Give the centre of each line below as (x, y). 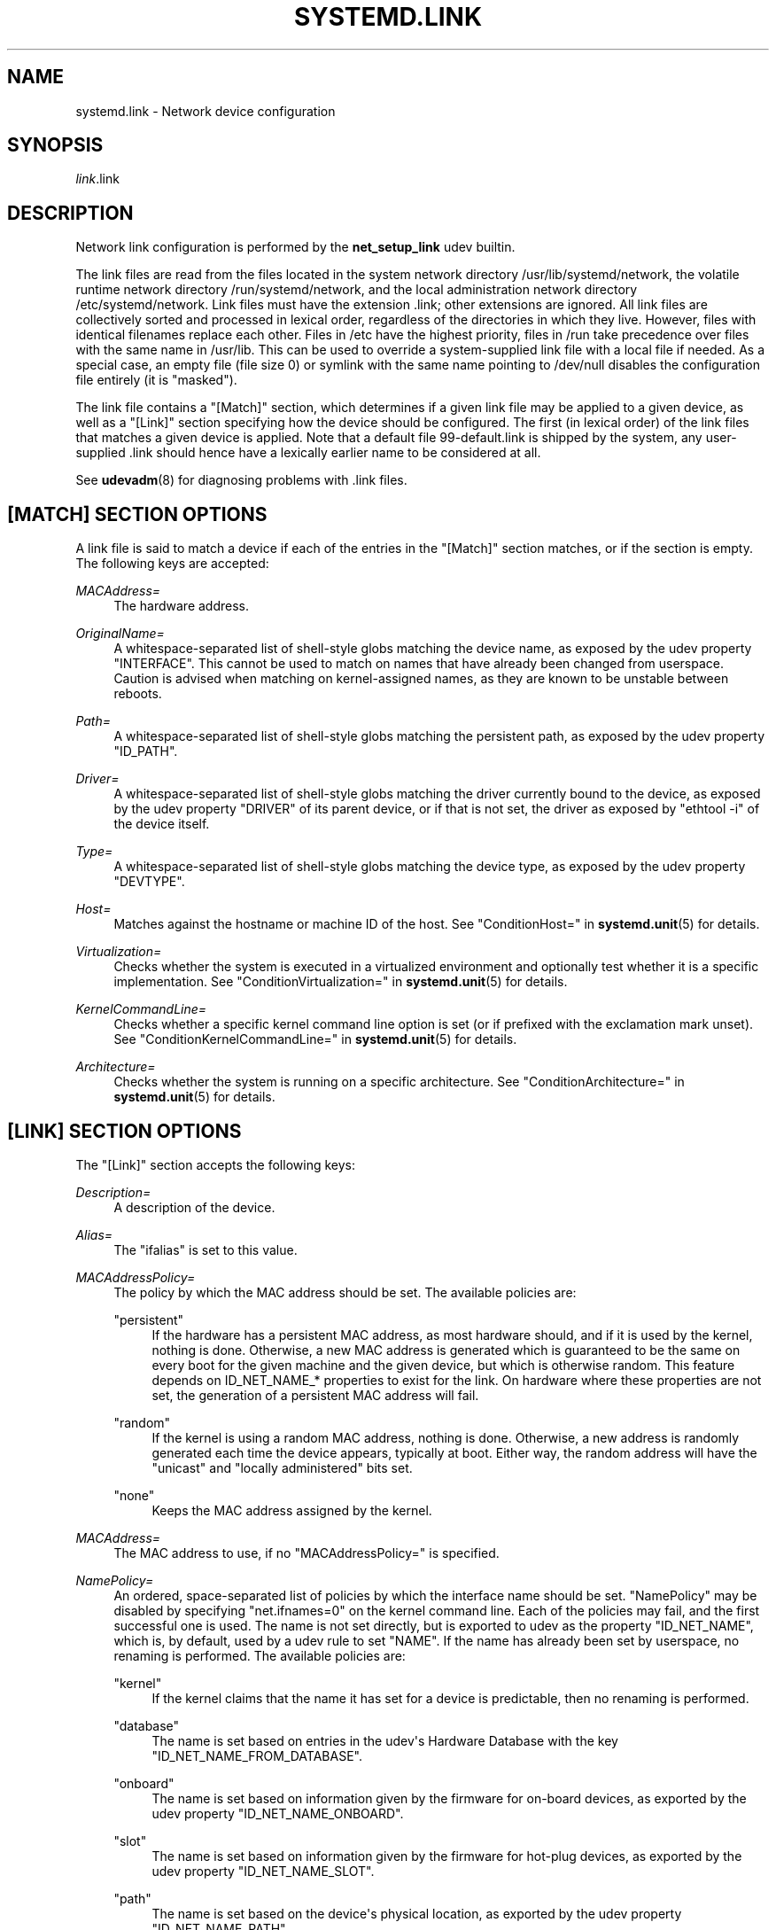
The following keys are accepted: (172, 564)
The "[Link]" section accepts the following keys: (215, 1164)
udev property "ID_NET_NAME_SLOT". (263, 1871)
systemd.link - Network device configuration (206, 111)
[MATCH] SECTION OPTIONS (137, 514)
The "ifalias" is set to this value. (206, 1249)
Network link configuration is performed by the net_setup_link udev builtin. (295, 247)
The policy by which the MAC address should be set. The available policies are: (345, 1292)
